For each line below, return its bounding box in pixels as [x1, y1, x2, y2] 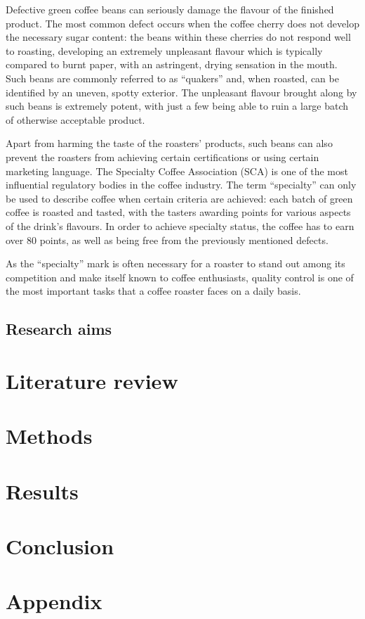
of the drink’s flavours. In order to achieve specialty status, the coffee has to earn [6, 218, 354, 233]
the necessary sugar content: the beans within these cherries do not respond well [6, 30, 351, 44]
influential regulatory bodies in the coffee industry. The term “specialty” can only [6, 177, 357, 192]
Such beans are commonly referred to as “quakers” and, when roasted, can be [6, 70, 339, 85]
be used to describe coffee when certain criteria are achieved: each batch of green [6, 191, 353, 205]
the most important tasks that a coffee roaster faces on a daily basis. [6, 283, 301, 298]
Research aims [6, 318, 112, 340]
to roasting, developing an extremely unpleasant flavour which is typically [6, 43, 323, 58]
